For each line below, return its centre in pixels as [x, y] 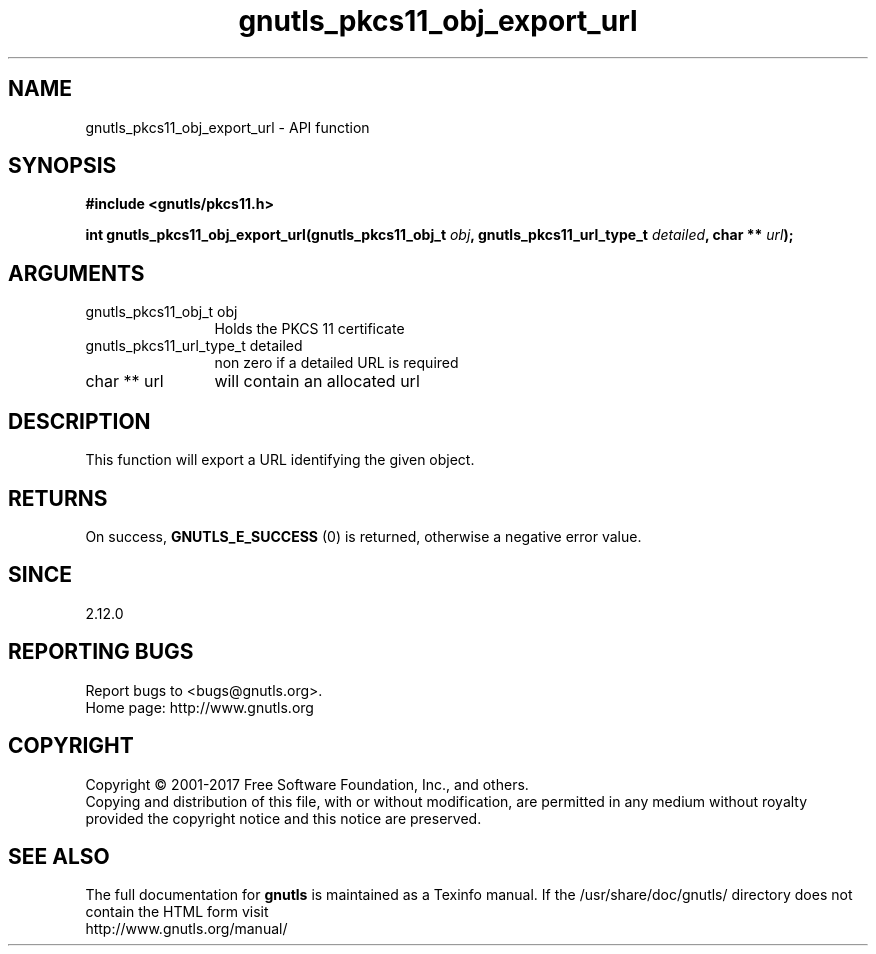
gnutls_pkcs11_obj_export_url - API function [227, 127]
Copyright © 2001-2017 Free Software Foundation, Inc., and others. [307, 784]
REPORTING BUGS [101, 652]
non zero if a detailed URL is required [336, 363]
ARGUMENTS [76, 273]
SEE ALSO [59, 856]
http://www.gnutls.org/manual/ [186, 929]
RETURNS [58, 498]
